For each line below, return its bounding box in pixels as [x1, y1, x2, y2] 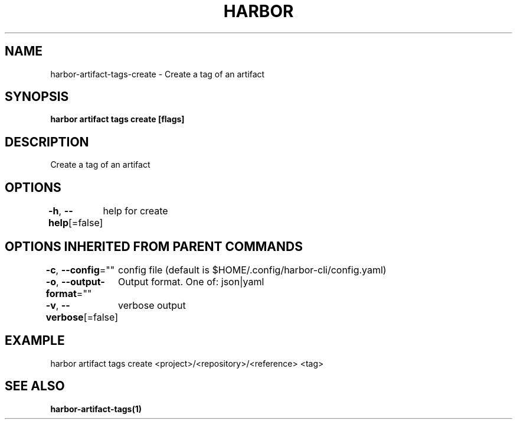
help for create [103, 205, 168, 217]
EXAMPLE [5, 333, 65, 348]
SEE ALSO [5, 379, 65, 394]
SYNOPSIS [5, 89, 69, 105]
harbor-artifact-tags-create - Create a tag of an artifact [50, 69, 265, 79]
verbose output [118, 299, 186, 311]
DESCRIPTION [5, 134, 89, 149]
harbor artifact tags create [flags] [50, 114, 185, 125]
